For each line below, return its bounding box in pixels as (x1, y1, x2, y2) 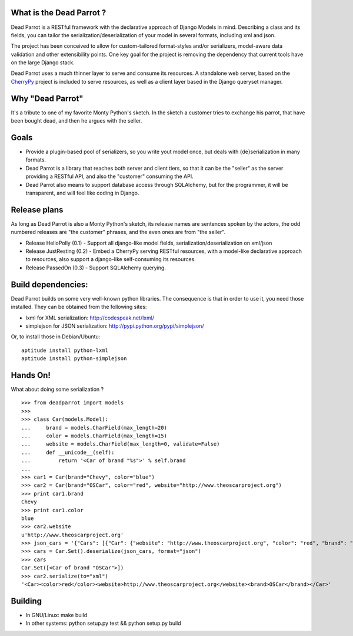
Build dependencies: (11, 279, 88, 289)
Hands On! (11, 370, 51, 380)
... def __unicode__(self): (21, 449, 115, 456)
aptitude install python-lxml (21, 347, 109, 354)
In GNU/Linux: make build (25, 611, 88, 618)
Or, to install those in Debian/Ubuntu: (11, 333, 101, 340)
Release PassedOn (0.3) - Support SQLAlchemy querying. (25, 264, 166, 271)
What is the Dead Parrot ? (11, 8, 106, 18)
